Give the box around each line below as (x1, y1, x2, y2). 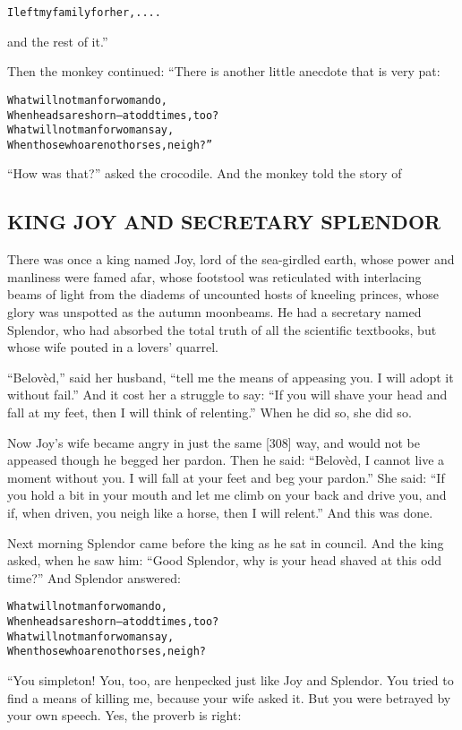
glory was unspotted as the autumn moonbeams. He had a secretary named (7, 303, 422, 322)
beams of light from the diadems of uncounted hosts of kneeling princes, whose (7, 285, 439, 304)
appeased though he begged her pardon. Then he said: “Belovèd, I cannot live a (7, 451, 445, 469)
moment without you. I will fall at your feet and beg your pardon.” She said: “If (7, 468, 445, 486)
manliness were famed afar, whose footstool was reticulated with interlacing (7, 267, 422, 286)
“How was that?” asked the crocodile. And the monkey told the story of (7, 164, 402, 183)
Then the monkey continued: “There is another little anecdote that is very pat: (7, 62, 441, 81)
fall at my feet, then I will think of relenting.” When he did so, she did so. (7, 403, 412, 422)
